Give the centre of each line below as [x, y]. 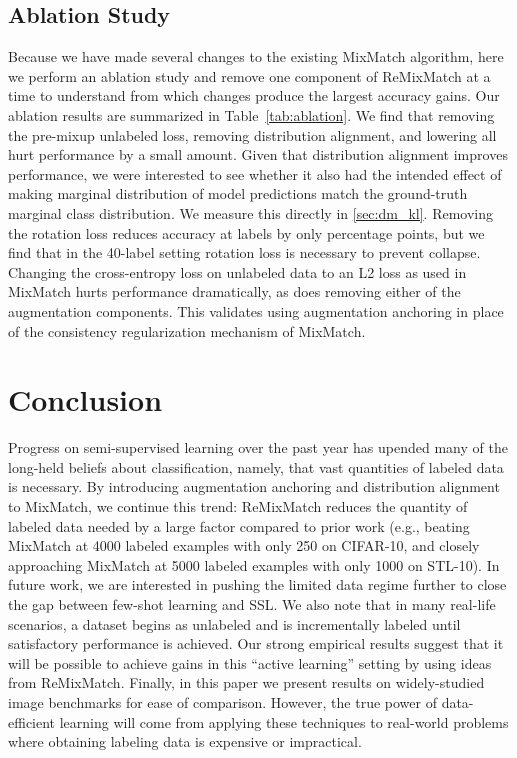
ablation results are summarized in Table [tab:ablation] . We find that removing [251, 114]
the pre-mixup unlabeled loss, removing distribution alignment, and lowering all [252, 134]
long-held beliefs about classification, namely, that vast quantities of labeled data [256, 466]
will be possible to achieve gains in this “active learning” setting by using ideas [250, 662]
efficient [32, 721]
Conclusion [85, 399]
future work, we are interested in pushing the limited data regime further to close [257, 584]
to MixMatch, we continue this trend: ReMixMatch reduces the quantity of [238, 506]
